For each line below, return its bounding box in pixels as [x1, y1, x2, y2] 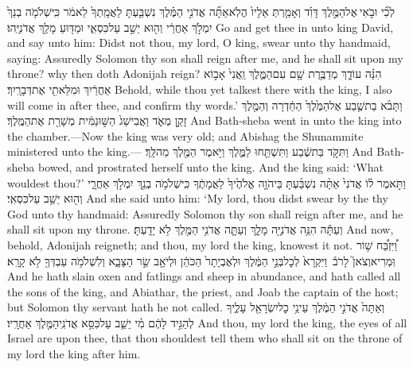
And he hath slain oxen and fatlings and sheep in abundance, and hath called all [7, 268, 401, 284]
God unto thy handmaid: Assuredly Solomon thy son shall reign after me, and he [7, 205, 403, 222]
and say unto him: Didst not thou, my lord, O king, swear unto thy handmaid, [7, 34, 391, 51]
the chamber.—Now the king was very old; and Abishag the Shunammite [7, 127, 364, 144]
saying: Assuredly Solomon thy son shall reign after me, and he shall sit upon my [7, 49, 403, 66]
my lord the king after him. [7, 346, 141, 362]
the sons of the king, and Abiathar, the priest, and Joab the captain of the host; [7, 283, 399, 299]
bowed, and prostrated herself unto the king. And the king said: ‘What [37, 158, 384, 175]
